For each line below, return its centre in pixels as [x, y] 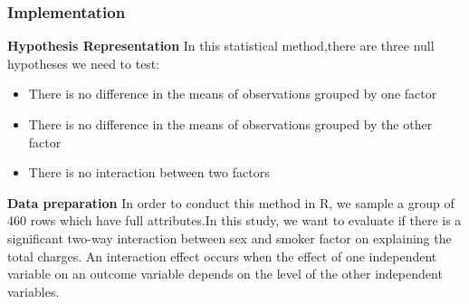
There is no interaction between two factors [149, 172]
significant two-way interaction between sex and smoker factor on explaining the [230, 237]
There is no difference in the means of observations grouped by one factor [233, 94]
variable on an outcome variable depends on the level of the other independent [225, 274]
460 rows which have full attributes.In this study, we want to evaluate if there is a [234, 220]
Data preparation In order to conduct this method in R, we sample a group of [231, 202]
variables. [33, 291]
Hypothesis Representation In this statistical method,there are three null [221, 46]
